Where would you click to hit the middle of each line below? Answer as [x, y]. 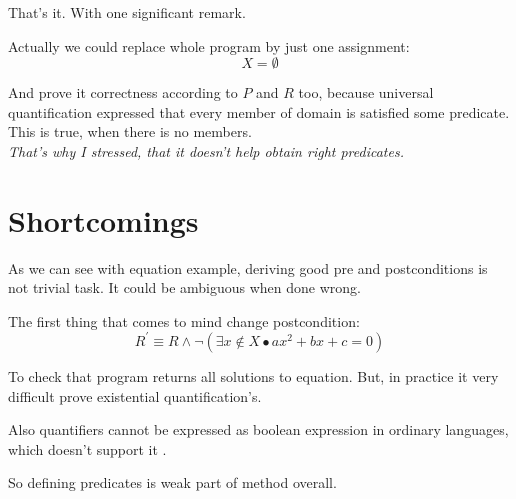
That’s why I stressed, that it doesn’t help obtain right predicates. [206, 150]
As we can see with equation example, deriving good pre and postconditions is [248, 267]
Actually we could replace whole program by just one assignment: [209, 45]
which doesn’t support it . [87, 448]
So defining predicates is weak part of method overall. [172, 482]
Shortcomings [103, 219]
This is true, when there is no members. [130, 131]
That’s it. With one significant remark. [127, 12]
